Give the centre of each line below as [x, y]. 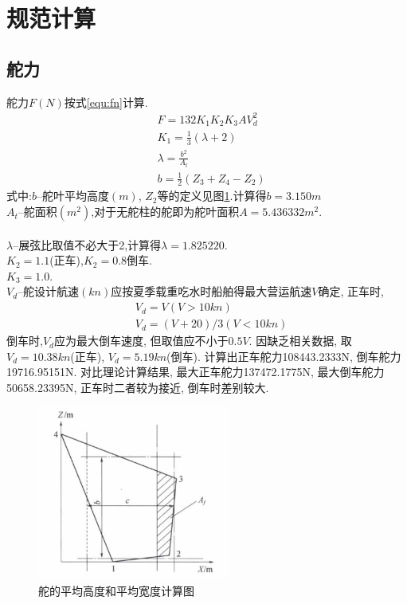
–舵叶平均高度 [72, 196]
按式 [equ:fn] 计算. [106, 102]
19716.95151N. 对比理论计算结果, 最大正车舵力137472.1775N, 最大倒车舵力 [196, 372]
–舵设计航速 [49, 291]
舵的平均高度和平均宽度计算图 [116, 591]
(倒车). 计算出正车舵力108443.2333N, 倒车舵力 [284, 356]
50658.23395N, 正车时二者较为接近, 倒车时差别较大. [138, 387]
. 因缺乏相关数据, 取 [300, 341]
